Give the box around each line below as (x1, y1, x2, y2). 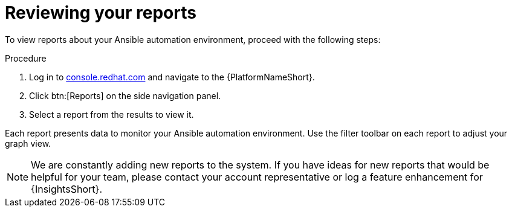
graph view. (5, 138, 51, 149)
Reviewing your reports (5, 2, 196, 23)
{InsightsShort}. (31, 182, 103, 195)
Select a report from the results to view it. (29, 109, 194, 120)
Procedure (5, 53, 47, 63)
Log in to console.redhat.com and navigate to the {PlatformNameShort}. (29, 71, 315, 82)
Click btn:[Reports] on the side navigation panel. (29, 90, 221, 101)
